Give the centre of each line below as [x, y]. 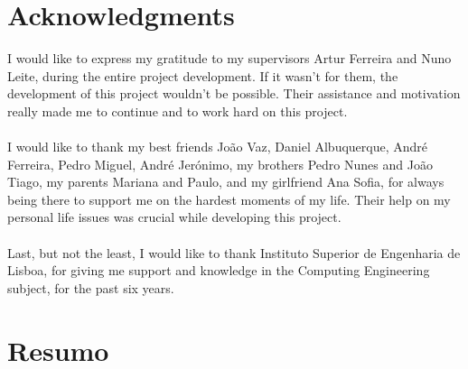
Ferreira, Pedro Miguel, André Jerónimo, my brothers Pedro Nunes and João [220, 164]
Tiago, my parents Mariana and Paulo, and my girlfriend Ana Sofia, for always [226, 182]
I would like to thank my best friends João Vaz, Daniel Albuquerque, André [218, 147]
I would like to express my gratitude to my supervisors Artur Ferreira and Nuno [229, 58]
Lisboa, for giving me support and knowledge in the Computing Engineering [219, 270]
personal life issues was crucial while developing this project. [174, 217]
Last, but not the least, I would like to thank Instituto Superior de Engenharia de [234, 252]
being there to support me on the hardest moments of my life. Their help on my [229, 199]
